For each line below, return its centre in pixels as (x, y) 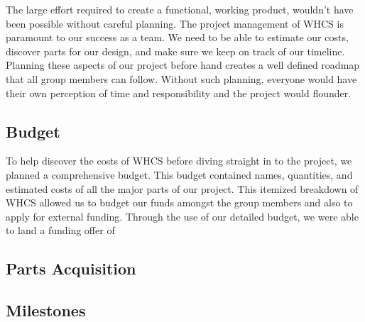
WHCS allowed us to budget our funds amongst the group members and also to (179, 202)
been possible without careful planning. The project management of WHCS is (175, 23)
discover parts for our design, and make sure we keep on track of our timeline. (175, 51)
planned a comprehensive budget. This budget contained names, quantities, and (179, 174)
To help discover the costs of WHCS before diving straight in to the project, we (179, 161)
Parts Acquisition (71, 268)
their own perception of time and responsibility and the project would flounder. (179, 93)
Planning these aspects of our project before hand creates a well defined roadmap (183, 65)
